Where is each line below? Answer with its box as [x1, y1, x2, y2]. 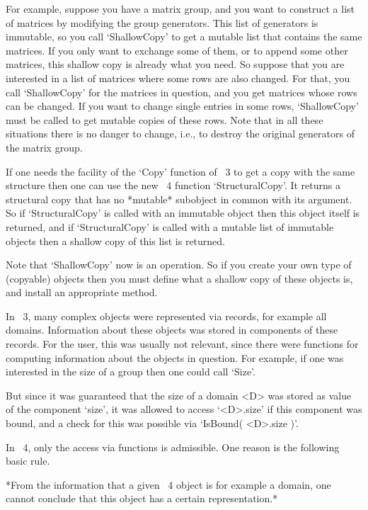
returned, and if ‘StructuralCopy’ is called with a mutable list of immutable [6, 219, 334, 234]
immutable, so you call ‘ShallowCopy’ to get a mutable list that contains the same [6, 29, 362, 44]
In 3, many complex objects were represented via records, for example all [6, 308, 327, 323]
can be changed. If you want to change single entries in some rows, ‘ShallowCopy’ [6, 98, 359, 113]
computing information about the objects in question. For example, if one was [6, 350, 344, 365]
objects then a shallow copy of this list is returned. [6, 233, 226, 248]
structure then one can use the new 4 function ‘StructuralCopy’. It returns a [6, 178, 340, 193]
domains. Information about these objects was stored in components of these [6, 322, 338, 337]
